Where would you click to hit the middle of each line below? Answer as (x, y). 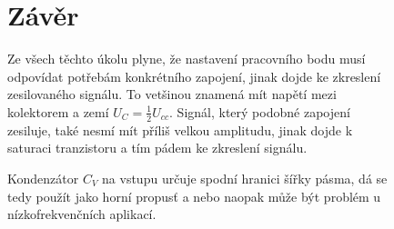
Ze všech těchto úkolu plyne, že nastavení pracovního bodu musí (187, 59)
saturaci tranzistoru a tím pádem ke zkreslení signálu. (157, 148)
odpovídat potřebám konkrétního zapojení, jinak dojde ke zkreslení (194, 76)
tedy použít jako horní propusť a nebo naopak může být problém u (194, 196)
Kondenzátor (43, 178)
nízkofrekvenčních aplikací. (82, 214)
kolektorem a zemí (58, 111)
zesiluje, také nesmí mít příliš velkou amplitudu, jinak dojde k (180, 129)
